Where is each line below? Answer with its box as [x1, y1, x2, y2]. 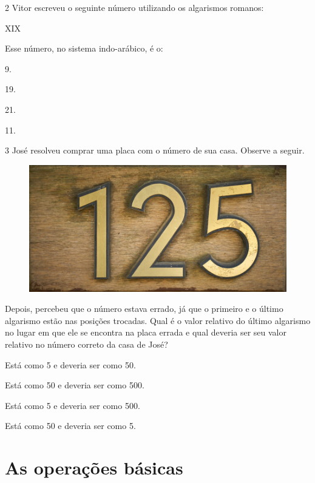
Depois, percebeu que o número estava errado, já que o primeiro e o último [5, 302, 283, 315]
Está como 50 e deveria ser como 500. [5, 379, 144, 391]
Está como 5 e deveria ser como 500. [5, 399, 140, 411]
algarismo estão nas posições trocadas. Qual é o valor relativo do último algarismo [5, 314, 311, 326]
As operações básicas [5, 455, 183, 480]
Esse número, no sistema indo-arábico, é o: [5, 42, 163, 55]
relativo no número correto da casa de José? [5, 337, 168, 350]
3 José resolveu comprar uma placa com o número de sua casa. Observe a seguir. [5, 144, 305, 157]
